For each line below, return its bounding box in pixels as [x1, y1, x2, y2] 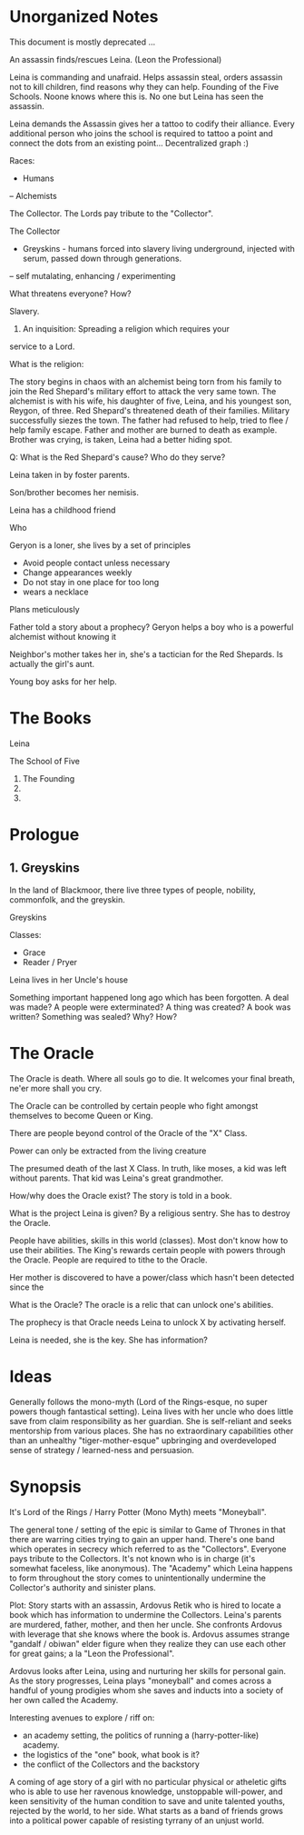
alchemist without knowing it [9, 631, 116, 642]
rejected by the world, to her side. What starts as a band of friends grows [9, 1805, 284, 1816]
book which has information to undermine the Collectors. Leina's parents [9, 1609, 282, 1620]
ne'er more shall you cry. [9, 1082, 103, 1093]
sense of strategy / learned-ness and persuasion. [9, 1444, 195, 1455]
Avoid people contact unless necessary [22, 557, 171, 568]
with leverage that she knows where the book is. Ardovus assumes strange [9, 1629, 290, 1640]
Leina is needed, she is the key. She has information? [9, 1334, 209, 1345]
